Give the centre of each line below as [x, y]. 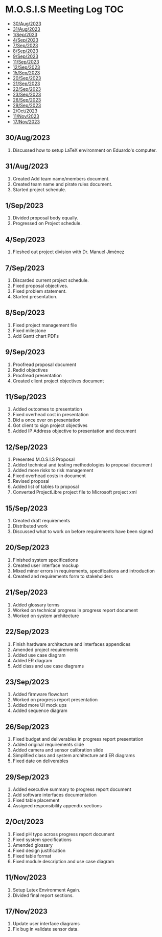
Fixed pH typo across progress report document [64, 834]
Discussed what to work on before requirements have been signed [83, 532]
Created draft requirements [41, 521]
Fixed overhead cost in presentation [51, 415]
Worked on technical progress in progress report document [75, 610]
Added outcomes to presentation [48, 409]
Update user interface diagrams [46, 924]
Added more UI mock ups [40, 705]
